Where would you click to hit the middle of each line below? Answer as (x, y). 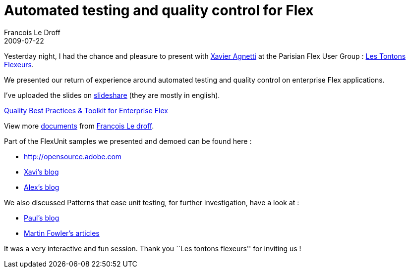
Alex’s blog (42, 187)
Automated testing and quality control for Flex (159, 10)
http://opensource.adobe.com (73, 156)
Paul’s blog (42, 218)
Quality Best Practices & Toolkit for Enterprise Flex (86, 110)
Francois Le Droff (32, 32)
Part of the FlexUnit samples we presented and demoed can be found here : (128, 141)
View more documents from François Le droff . (79, 126)
